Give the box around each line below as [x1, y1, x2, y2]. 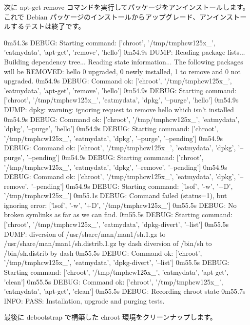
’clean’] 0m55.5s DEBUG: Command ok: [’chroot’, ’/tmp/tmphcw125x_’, [4, 276, 223, 286]
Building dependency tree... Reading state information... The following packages [4, 56, 243, 66]
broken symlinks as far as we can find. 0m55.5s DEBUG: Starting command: [4, 209, 233, 220]
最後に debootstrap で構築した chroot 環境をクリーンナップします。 [4, 312, 217, 322]
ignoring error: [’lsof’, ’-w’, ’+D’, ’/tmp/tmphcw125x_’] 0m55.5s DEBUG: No [4, 200, 237, 210]
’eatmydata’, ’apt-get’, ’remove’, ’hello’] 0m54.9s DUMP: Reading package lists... [4, 47, 245, 57]
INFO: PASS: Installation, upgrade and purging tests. [4, 295, 165, 305]
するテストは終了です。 [10, 21, 85, 31]
